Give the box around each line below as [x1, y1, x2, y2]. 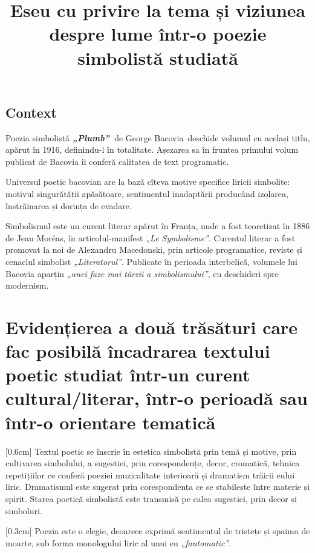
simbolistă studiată [77, 45, 238, 70]
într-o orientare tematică [5, 409, 216, 434]
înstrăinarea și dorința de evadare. [5, 199, 132, 212]
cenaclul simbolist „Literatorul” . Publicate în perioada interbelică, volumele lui [5, 255, 297, 267]
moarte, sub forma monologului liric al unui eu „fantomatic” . [5, 536, 232, 549]
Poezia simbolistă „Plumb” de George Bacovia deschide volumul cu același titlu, [5, 131, 310, 144]
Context [5, 102, 57, 121]
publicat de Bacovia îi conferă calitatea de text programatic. [5, 155, 229, 167]
